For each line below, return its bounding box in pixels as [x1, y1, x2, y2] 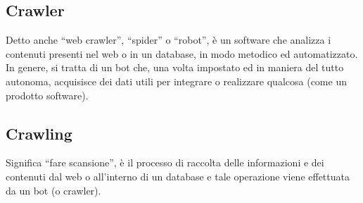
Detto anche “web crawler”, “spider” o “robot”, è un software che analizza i [6, 32, 331, 47]
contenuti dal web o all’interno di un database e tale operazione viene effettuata [6, 168, 350, 183]
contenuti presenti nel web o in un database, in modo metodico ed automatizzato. [6, 46, 358, 61]
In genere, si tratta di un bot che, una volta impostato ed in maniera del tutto [6, 60, 344, 75]
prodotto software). [6, 87, 89, 102]
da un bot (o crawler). [6, 183, 101, 197]
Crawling [6, 122, 72, 144]
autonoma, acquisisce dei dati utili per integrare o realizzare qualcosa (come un [6, 73, 347, 88]
